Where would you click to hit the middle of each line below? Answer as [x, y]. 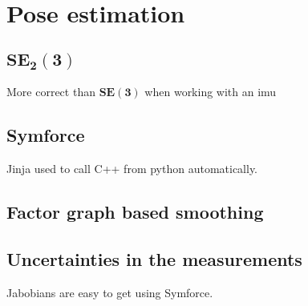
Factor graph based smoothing [135, 211]
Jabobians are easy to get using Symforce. [110, 292]
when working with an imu [211, 92]
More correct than [51, 92]
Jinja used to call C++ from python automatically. [132, 168]
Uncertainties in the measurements [154, 258]
